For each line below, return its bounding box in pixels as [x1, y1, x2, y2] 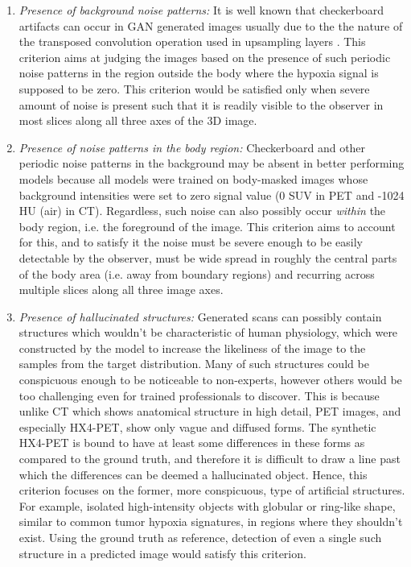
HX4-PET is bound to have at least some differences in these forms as [18, 434, 365, 451]
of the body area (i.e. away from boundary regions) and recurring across [18, 265, 375, 282]
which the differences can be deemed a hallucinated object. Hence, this [18, 466, 368, 482]
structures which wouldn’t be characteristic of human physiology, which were [18, 324, 398, 341]
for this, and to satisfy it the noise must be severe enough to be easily [18, 234, 363, 250]
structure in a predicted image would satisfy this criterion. [18, 544, 306, 561]
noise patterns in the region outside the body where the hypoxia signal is [18, 64, 379, 81]
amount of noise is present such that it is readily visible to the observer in [18, 96, 384, 113]
